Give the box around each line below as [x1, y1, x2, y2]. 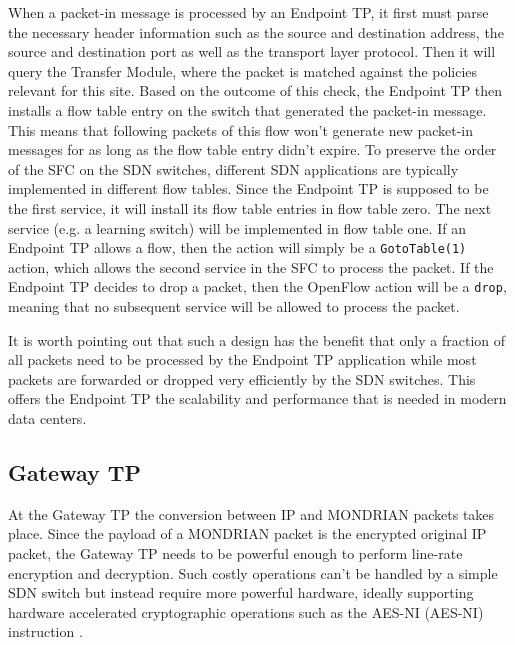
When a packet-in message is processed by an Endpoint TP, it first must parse [8, 2, 489, 22]
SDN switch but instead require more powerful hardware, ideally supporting [8, 582, 474, 603]
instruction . [8, 621, 83, 642]
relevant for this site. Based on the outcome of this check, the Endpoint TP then [8, 80, 503, 101]
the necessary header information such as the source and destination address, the [8, 21, 504, 42]
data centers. [8, 408, 87, 428]
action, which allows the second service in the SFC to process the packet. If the [8, 256, 494, 277]
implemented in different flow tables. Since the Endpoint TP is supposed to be [8, 178, 489, 199]
